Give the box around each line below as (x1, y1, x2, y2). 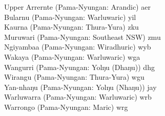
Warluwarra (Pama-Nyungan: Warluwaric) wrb (4, 91, 152, 102)
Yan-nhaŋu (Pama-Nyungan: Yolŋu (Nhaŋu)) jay (4, 81, 157, 92)
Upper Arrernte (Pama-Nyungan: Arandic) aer (4, 2, 151, 12)
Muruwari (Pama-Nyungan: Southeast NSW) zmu (4, 31, 161, 42)
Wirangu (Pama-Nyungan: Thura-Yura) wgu (4, 72, 145, 82)
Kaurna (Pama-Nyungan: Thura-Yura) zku (4, 21, 139, 32)
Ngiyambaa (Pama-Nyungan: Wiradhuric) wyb (4, 41, 151, 52)
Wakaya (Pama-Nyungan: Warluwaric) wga (4, 51, 140, 62)
